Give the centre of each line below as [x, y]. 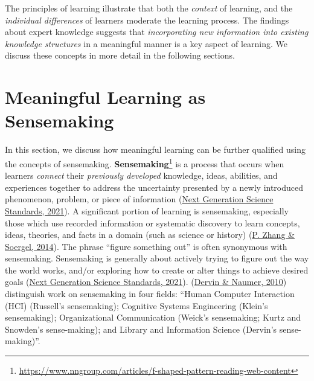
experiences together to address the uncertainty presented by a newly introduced [154, 187]
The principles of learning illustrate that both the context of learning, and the [149, 8]
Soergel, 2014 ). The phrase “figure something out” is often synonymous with [146, 246]
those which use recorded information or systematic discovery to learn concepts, [152, 223]
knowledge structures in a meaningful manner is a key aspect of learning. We [146, 43]
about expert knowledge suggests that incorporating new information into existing [157, 32]
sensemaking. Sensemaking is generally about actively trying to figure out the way [157, 258]
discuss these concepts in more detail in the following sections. [120, 55]
